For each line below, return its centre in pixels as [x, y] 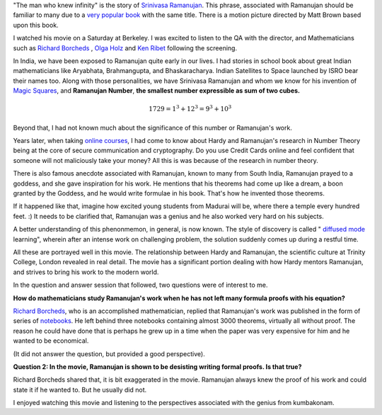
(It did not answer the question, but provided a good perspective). [109, 353]
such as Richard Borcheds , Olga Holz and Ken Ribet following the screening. [125, 48]
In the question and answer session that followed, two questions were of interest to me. [140, 285]
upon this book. [36, 25]
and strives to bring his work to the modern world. [86, 272]
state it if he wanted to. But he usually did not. [80, 390]
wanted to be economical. [51, 341]
